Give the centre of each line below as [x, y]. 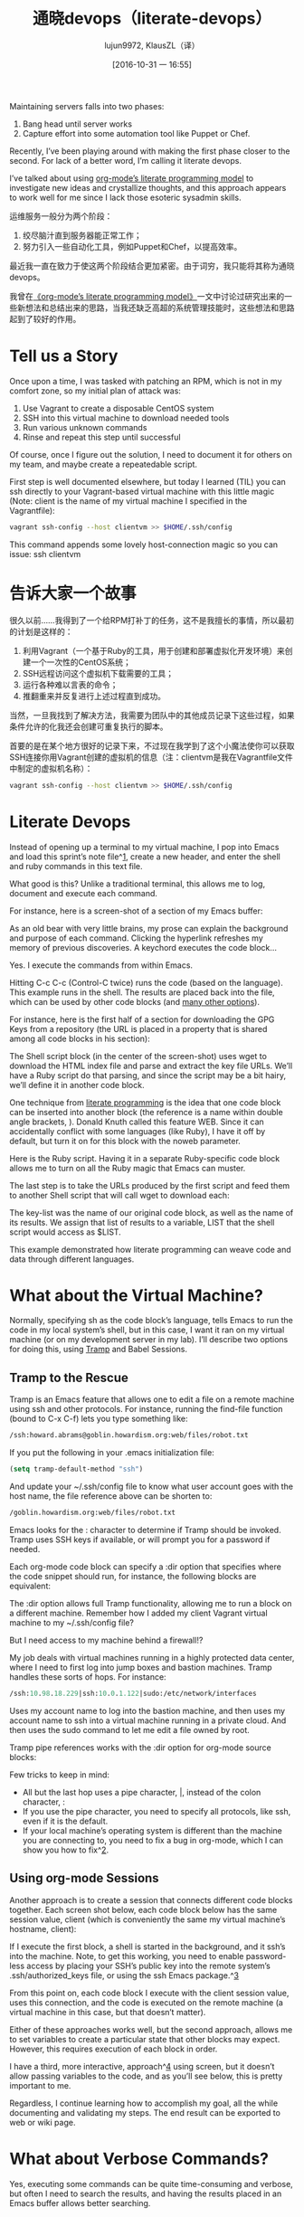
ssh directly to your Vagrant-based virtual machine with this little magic [142, 491]
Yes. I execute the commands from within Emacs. [101, 965]
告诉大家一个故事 [73, 593]
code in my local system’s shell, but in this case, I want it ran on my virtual [147, 1330]
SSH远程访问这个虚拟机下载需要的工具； [98, 673]
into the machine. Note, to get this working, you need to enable [127, 1956]
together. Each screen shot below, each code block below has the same [143, 1909]
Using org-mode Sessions [85, 1878]
